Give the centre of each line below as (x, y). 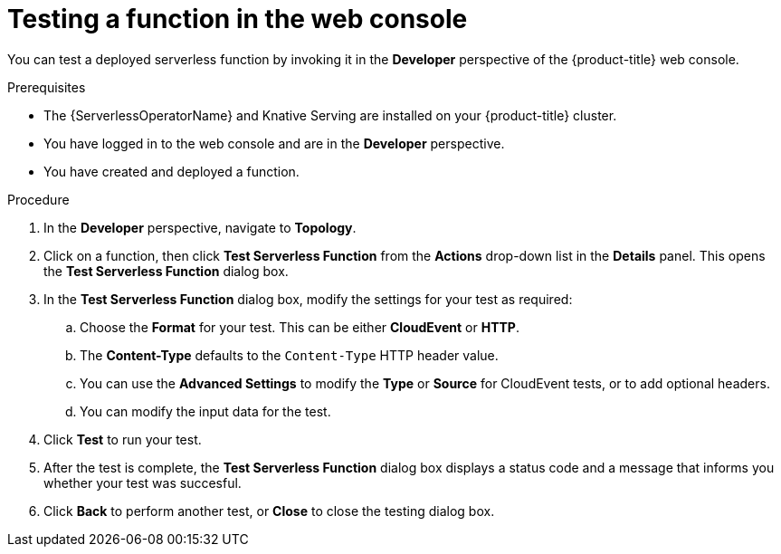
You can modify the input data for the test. (205, 411)
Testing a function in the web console (238, 19)
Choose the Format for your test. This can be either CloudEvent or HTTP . (300, 327)
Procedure (38, 199)
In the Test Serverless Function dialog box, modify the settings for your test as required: (308, 299)
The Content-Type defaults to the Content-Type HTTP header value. (289, 355)
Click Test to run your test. (123, 439)
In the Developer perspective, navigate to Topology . (200, 227)
